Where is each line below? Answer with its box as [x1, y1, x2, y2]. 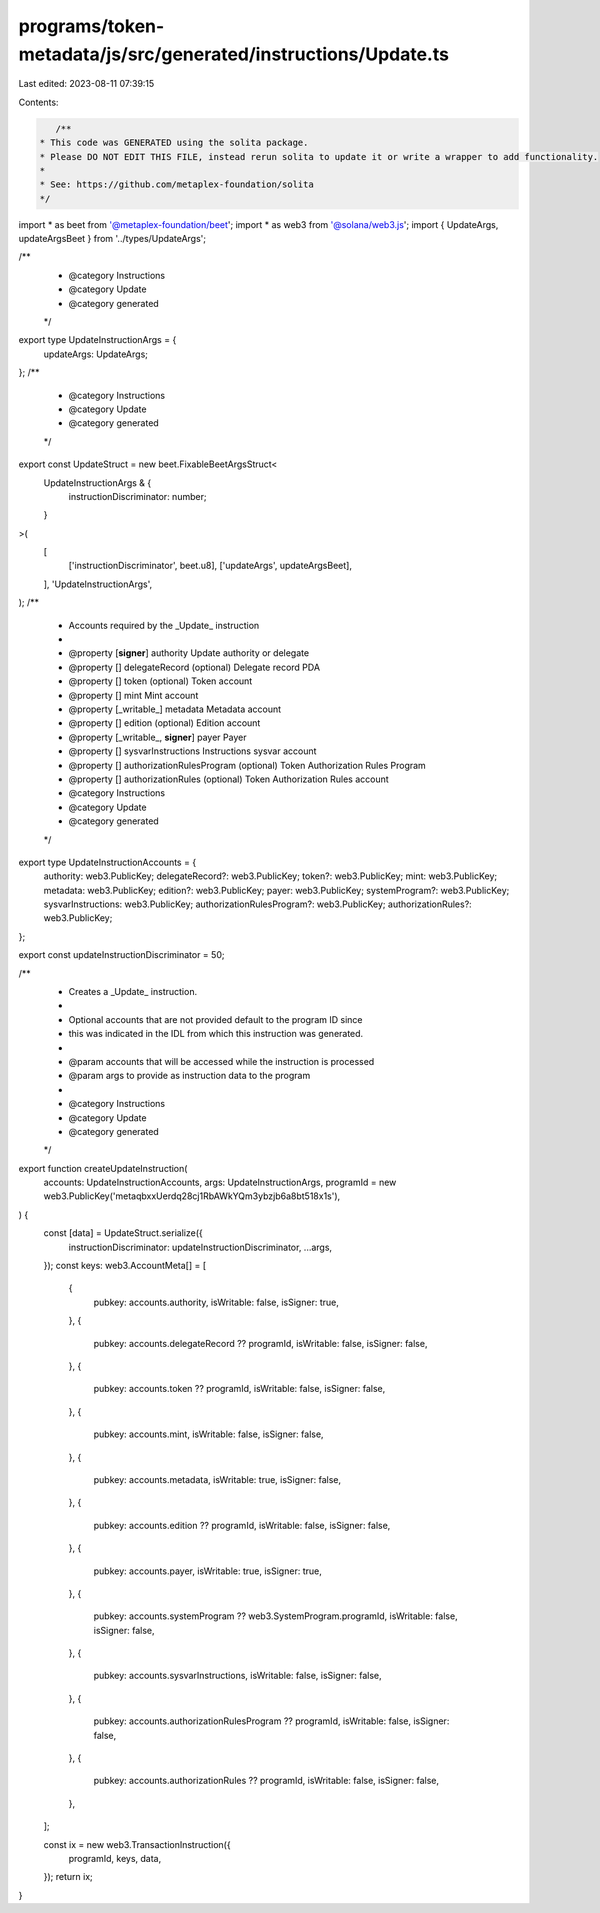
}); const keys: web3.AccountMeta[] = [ [43, 1260, 207, 1272]
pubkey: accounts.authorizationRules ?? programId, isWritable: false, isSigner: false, [93, 1775, 440, 1787]
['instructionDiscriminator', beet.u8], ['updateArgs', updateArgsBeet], [68, 560, 352, 572]
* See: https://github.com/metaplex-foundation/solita [39, 179, 314, 190]
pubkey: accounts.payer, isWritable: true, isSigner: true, [93, 1565, 322, 1577]
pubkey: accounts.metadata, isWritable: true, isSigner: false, [93, 1473, 342, 1485]
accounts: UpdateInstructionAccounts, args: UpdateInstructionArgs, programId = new [43, 1176, 397, 1189]
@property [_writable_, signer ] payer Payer [68, 731, 247, 743]
